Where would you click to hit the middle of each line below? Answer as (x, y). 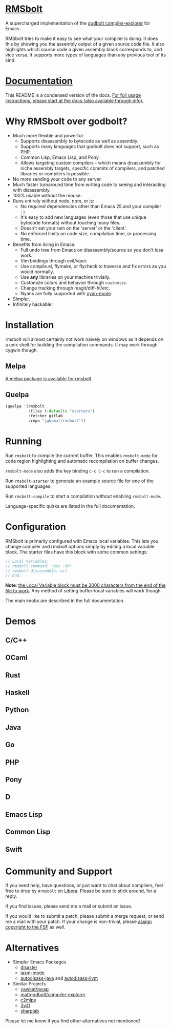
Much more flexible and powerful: (48, 135)
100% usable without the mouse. (47, 195)
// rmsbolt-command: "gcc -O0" (39, 566)
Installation (30, 325)
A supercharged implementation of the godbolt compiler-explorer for (78, 23)
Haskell (17, 693)
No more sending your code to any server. (57, 179)
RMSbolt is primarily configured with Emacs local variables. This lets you (82, 541)
